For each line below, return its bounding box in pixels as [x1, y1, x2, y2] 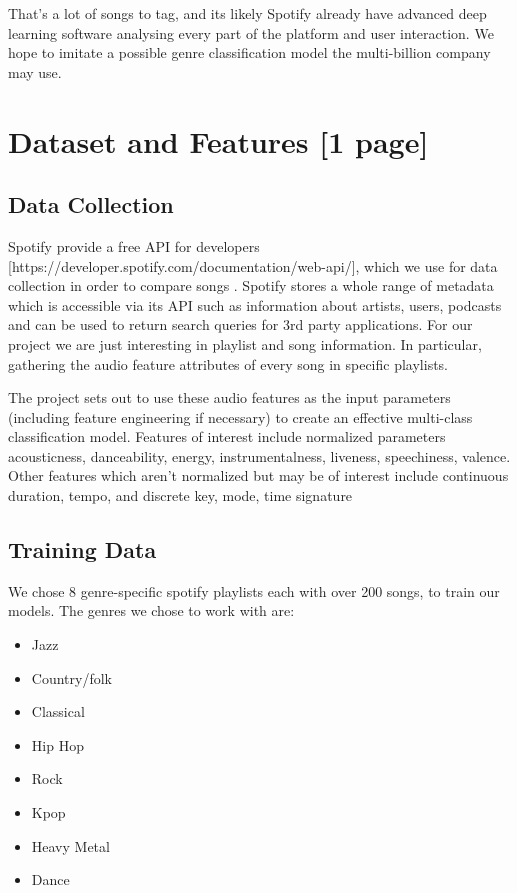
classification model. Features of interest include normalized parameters [8, 426, 446, 447]
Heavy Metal [31, 835, 110, 856]
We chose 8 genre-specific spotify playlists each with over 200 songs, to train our [8, 580, 500, 601]
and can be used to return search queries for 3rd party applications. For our [8, 314, 473, 335]
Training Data [8, 534, 157, 565]
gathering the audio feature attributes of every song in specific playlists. [8, 353, 449, 374]
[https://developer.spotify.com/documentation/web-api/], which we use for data [8, 255, 498, 276]
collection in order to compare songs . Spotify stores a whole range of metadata [8, 275, 494, 296]
